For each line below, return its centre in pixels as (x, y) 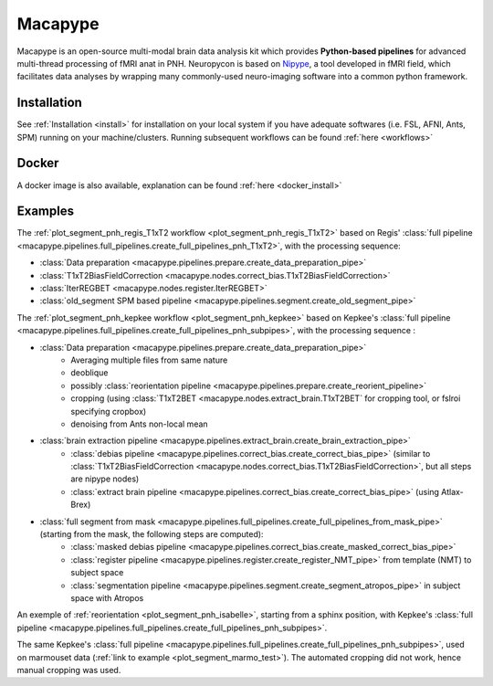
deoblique (89, 373)
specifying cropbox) (109, 411)
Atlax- (453, 491)
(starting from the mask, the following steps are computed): (152, 534)
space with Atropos (107, 597)
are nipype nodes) (105, 479)
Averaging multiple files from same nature (149, 360)
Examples (46, 211)
